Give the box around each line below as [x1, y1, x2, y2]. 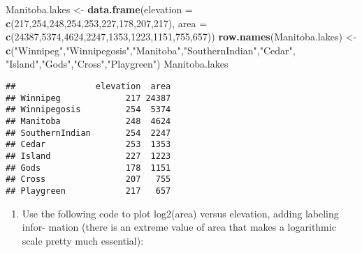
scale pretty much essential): [22, 233, 144, 247]
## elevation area [6, 81, 171, 91]
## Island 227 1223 [6, 151, 171, 161]
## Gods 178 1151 [6, 162, 171, 173]
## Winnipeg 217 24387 [6, 93, 171, 103]
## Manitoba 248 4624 [6, 116, 171, 126]
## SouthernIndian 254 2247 [6, 128, 171, 138]
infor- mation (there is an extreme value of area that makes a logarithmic [22, 220, 336, 234]
